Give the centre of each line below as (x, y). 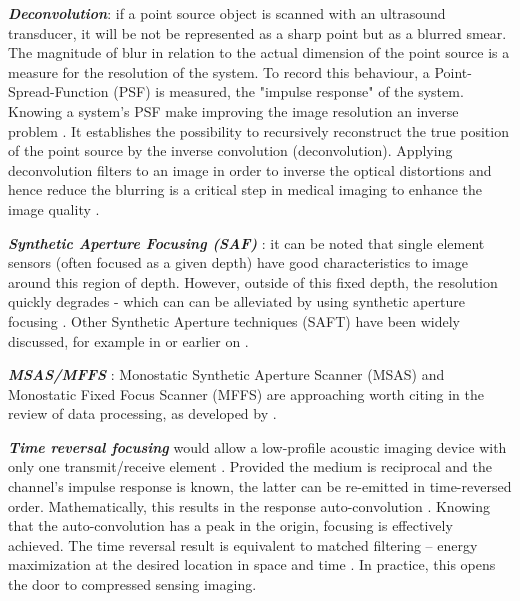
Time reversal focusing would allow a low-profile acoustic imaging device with (257, 446)
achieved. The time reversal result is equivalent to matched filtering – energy (243, 544)
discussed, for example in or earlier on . (128, 340)
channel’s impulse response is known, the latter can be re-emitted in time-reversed (260, 486)
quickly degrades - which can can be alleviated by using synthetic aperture (236, 301)
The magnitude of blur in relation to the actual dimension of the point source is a (259, 52)
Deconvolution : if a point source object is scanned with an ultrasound (227, 13)
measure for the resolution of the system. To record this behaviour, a (219, 71)
